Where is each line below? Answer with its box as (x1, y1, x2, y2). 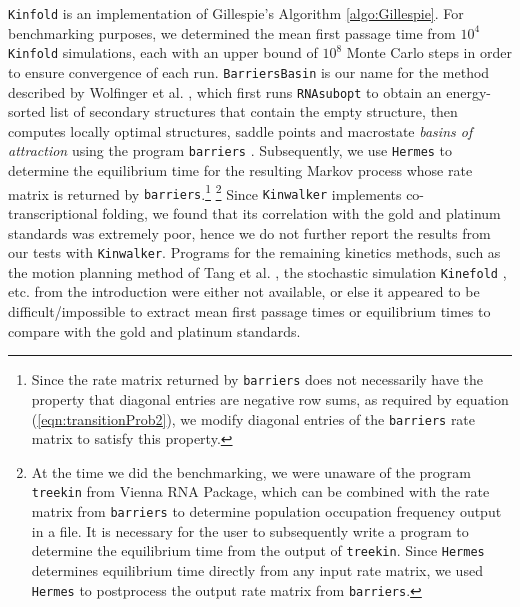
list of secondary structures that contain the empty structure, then (50, 101, 458, 122)
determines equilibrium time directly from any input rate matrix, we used (31, 559, 483, 580)
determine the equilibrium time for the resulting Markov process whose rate (8, 160, 473, 181)
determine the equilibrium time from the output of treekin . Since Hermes (31, 540, 485, 561)
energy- (446, 81, 491, 102)
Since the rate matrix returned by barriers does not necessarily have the (31, 369, 484, 390)
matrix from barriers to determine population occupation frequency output (31, 501, 502, 521)
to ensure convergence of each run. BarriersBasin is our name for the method (8, 61, 490, 82)
